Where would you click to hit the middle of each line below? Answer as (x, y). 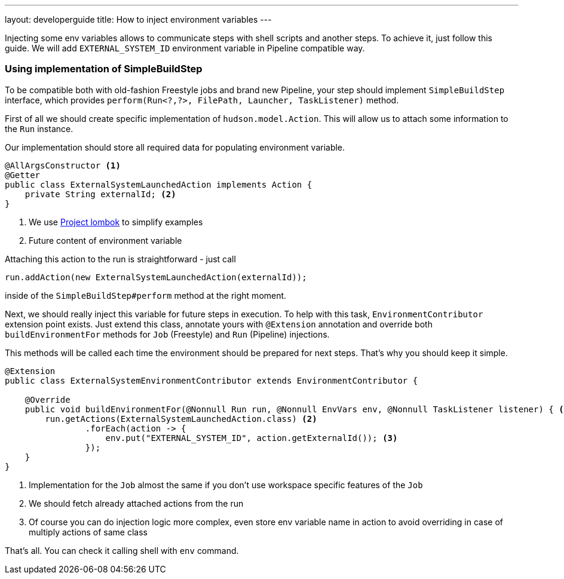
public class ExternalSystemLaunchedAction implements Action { (159, 184)
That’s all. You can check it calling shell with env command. (122, 550)
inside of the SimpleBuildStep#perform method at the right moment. (146, 295)
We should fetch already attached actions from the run (136, 503)
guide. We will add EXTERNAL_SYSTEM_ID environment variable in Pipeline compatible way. (185, 48)
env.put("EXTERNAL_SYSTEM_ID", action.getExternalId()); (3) (252, 438)
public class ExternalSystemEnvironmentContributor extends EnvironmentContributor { (211, 380)
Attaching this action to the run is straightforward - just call (120, 259)
